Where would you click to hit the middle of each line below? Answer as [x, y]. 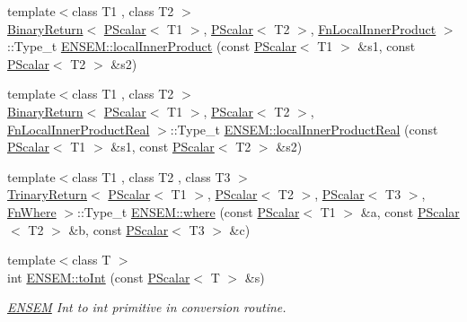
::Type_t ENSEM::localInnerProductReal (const [304, 129]
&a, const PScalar [410, 211]
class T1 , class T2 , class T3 [151, 176]
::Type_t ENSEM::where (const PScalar [189, 211]
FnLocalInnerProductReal [79, 129]
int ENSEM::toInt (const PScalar [99, 277]
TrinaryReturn [48, 194]
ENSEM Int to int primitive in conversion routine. [147, 307]
